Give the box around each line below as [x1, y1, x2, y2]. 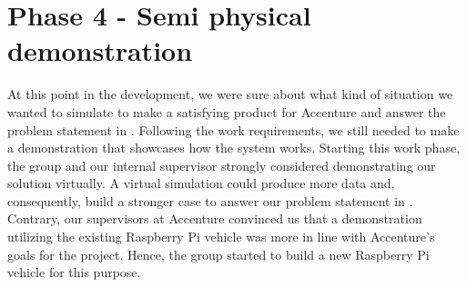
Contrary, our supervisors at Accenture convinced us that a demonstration [7, 209, 422, 228]
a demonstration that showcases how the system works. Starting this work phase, [7, 138, 461, 157]
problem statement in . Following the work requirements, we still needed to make [7, 120, 460, 139]
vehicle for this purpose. [7, 262, 141, 282]
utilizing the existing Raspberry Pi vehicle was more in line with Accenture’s [7, 227, 435, 246]
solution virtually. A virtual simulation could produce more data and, [7, 173, 395, 193]
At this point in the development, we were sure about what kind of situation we [7, 84, 453, 104]
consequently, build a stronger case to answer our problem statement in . [7, 191, 413, 210]
